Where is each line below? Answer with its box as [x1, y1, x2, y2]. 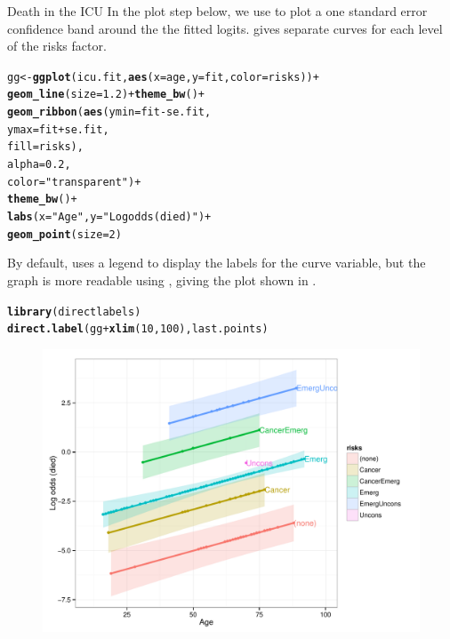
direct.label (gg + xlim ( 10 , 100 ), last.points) [7, 323, 269, 336]
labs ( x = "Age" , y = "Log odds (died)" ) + [7, 211, 212, 224]
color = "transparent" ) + [7, 175, 141, 188]
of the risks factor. [7, 36, 107, 55]
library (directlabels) [7, 305, 141, 318]
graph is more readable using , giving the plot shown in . [7, 270, 317, 289]
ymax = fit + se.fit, [7, 123, 109, 136]
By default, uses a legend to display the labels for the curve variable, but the [7, 253, 426, 272]
